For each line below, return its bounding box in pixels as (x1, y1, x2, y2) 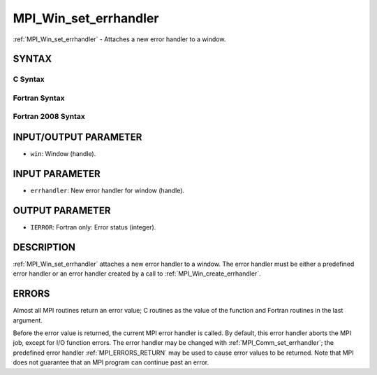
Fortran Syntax (13, 93, 65, 103)
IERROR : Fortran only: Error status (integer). (30, 222, 156, 231)
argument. (13, 316, 43, 325)
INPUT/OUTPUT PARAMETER (13, 132, 142, 143)
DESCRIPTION (13, 241, 76, 253)
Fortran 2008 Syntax (13, 112, 85, 122)
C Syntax (13, 74, 45, 84)
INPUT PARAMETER (13, 168, 101, 180)
